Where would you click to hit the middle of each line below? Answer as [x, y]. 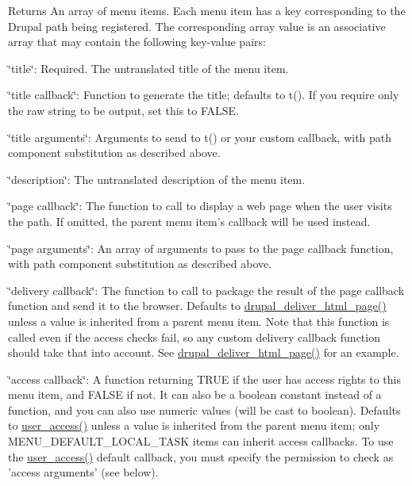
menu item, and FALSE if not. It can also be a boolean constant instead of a [195, 394]
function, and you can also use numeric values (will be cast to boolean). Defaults [204, 409]
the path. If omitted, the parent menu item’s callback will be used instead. [189, 221]
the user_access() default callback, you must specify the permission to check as [201, 456]
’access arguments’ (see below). [83, 472]
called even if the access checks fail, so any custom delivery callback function [194, 337]
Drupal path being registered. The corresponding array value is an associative [197, 26]
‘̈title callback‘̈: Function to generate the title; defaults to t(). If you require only [204, 95]
